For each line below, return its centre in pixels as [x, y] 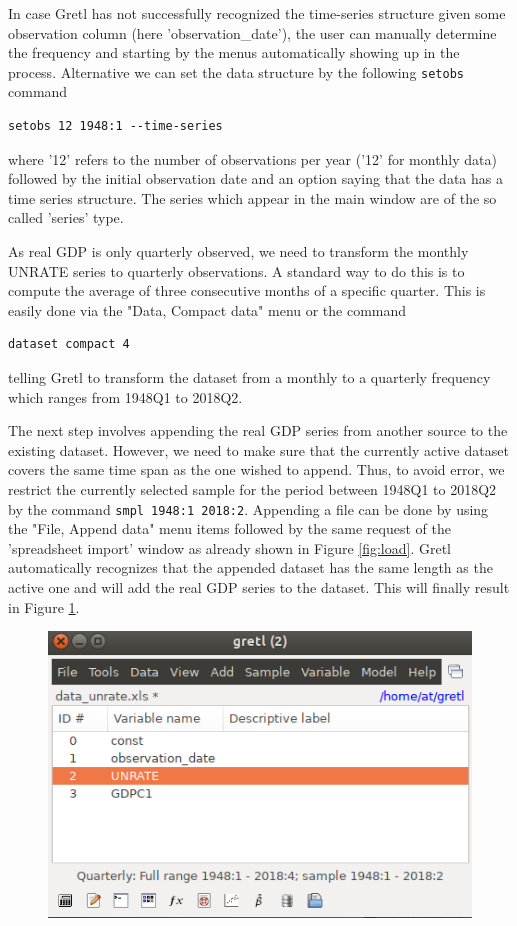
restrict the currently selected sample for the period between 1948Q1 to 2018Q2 [252, 488]
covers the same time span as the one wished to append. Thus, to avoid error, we [256, 469]
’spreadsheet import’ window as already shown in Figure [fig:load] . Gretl [230, 547]
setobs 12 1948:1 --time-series [115, 126]
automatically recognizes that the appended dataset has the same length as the [250, 567]
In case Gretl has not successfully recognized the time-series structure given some [257, 13]
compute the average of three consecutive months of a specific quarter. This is [247, 290]
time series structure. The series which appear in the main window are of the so [252, 197]
